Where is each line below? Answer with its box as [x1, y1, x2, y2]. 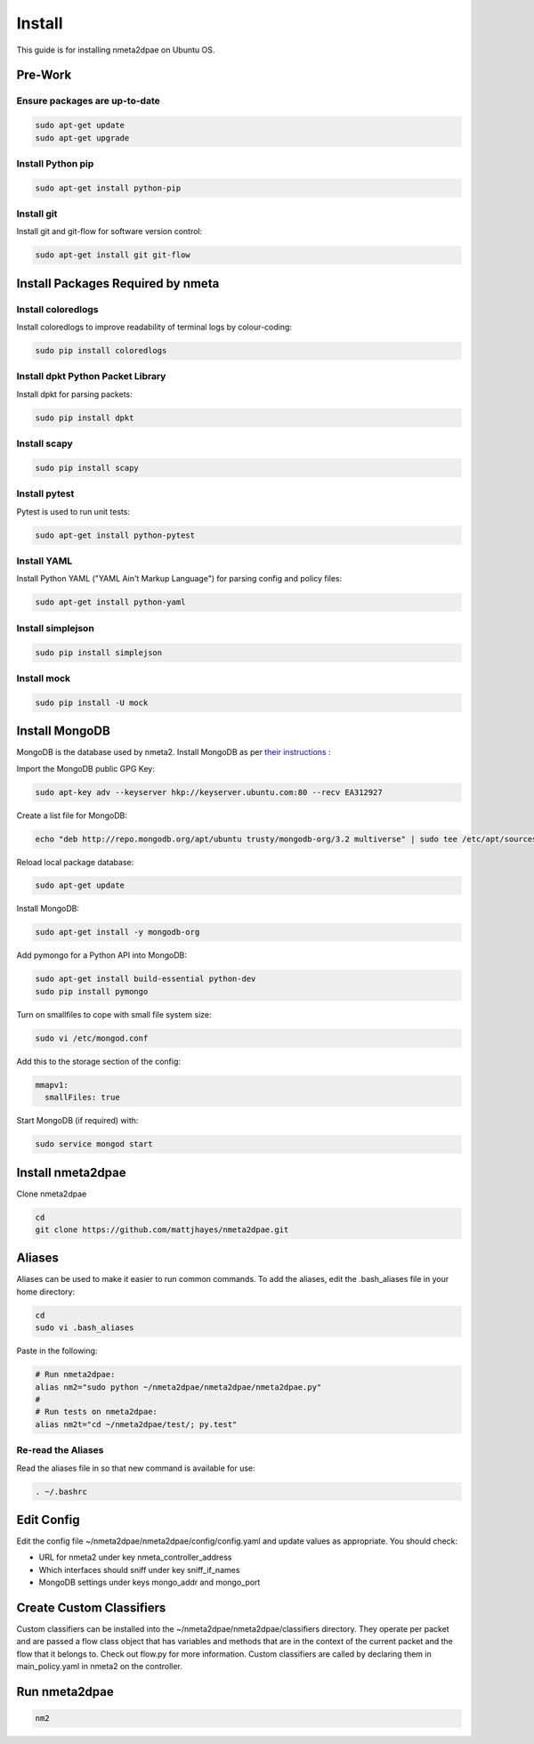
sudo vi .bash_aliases [35, 1323, 134, 1333]
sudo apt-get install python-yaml [35, 597, 186, 607]
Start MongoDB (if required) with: [16, 1115, 139, 1126]
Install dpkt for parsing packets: [16, 388, 133, 400]
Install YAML [16, 555, 73, 567]
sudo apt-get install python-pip [35, 183, 182, 193]
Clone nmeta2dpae [16, 1188, 87, 1199]
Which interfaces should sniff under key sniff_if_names [38, 1564, 240, 1575]
